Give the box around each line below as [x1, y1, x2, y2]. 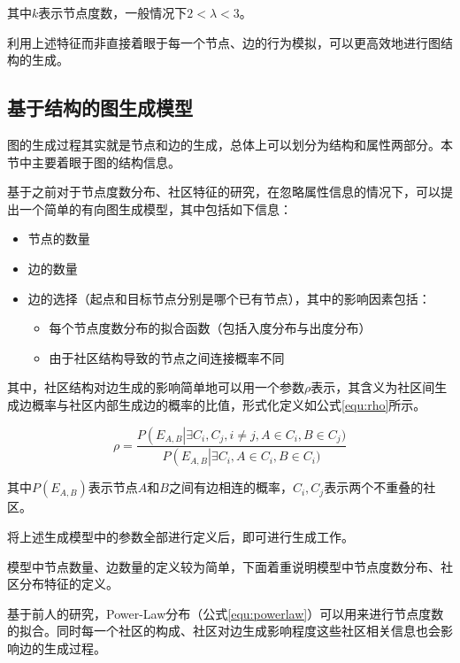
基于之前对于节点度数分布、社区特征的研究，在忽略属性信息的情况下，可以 [7, 182, 441, 201]
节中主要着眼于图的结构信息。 [7, 152, 180, 171]
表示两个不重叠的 [324, 478, 424, 497]
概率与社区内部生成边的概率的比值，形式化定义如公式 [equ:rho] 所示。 [31, 395, 426, 413]
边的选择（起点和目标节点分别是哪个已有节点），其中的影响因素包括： [27, 289, 431, 307]
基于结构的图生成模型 [7, 94, 193, 121]
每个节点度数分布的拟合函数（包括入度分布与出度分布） [49, 319, 372, 337]
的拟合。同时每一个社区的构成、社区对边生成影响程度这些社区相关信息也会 [7, 621, 441, 640]
